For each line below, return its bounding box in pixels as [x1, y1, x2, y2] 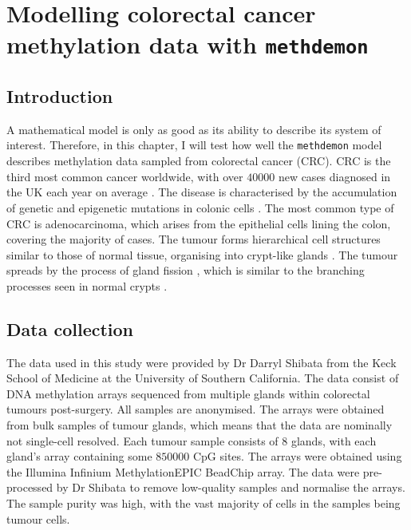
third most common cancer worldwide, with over [6, 168, 243, 184]
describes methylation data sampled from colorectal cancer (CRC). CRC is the [6, 152, 391, 169]
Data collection [6, 316, 134, 341]
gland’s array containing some [6, 448, 152, 465]
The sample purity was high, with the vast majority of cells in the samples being [6, 495, 401, 512]
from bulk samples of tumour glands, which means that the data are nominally [6, 417, 393, 433]
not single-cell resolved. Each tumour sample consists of [6, 432, 279, 449]
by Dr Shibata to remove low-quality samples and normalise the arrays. [56, 479, 405, 496]
